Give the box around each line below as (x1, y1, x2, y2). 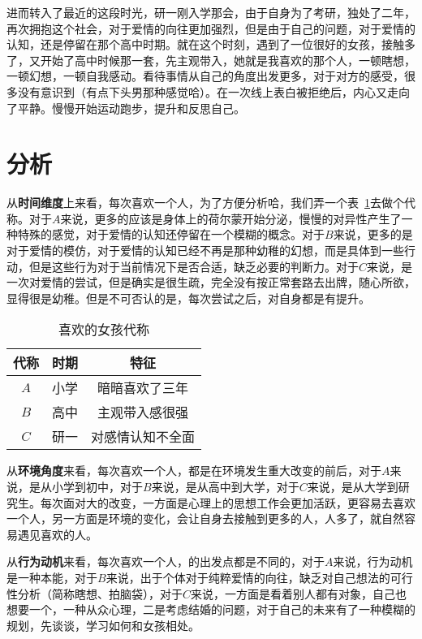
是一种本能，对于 (6, 569, 97, 585)
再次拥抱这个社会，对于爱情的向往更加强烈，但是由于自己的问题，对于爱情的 (6, 19, 416, 37)
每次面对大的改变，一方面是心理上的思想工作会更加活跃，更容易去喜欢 (40, 494, 416, 511)
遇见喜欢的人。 (17, 525, 97, 542)
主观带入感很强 (97, 403, 189, 422)
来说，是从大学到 (307, 478, 398, 495)
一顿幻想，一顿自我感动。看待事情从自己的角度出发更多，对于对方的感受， (6, 67, 404, 84)
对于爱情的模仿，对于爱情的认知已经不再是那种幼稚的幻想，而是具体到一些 (6, 242, 404, 259)
